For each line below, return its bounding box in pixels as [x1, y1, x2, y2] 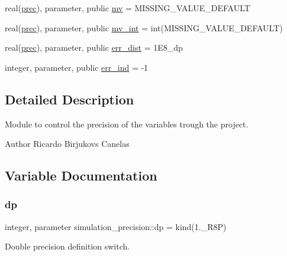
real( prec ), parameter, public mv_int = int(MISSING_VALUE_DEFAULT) [5, 21, 283, 34]
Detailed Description [5, 90, 134, 108]
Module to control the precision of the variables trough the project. [5, 117, 249, 130]
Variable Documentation [5, 166, 157, 185]
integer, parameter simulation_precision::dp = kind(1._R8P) [5, 220, 227, 232]
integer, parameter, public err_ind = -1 [5, 61, 149, 73]
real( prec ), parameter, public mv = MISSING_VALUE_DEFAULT [5, 2, 250, 14]
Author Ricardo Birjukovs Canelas [5, 137, 130, 150]
